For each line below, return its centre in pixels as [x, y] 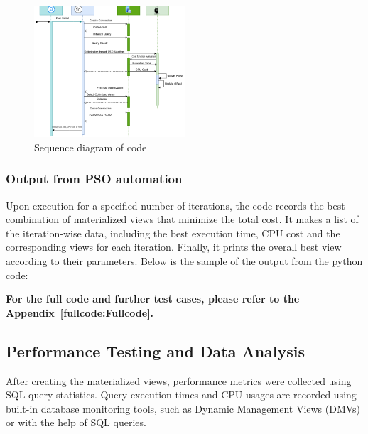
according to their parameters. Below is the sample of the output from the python [184, 261]
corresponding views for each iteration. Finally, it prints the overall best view [174, 247]
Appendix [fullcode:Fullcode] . [80, 312]
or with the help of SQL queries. [76, 422]
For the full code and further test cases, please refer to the [153, 299]
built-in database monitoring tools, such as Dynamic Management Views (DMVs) [183, 408]
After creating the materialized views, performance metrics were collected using [179, 380]
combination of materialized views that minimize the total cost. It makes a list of [182, 219]
